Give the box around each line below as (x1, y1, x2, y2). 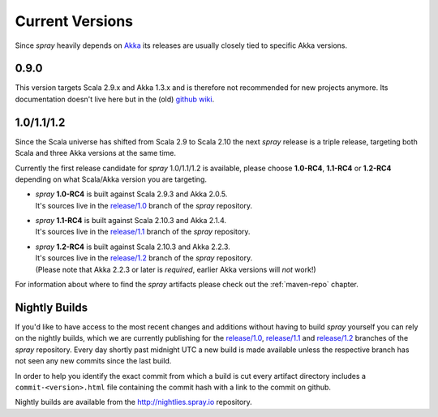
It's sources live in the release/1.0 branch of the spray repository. (35, 200, 253, 210)
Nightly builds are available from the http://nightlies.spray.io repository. (15, 398, 253, 407)
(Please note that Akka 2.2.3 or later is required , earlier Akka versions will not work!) (35, 264, 316, 274)
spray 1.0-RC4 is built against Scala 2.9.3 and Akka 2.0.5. (35, 189, 228, 199)
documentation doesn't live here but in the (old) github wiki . (15, 94, 215, 104)
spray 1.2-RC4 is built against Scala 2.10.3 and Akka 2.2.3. (35, 242, 230, 251)
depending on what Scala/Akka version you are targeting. (15, 174, 207, 184)
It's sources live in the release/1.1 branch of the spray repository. (35, 227, 251, 237)
